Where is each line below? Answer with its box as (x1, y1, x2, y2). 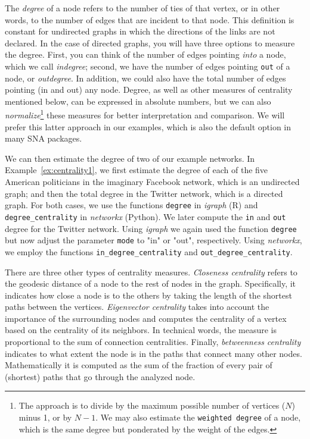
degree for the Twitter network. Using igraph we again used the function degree (5, 222, 297, 234)
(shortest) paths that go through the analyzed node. (5, 370, 196, 382)
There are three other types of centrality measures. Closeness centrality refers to (5, 265, 297, 278)
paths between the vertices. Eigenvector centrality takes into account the (5, 300, 269, 313)
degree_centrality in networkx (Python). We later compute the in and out (5, 210, 286, 222)
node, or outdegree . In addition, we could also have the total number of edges (5, 71, 286, 84)
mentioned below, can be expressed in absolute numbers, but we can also (5, 95, 271, 107)
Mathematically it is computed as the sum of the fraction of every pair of (5, 359, 272, 371)
